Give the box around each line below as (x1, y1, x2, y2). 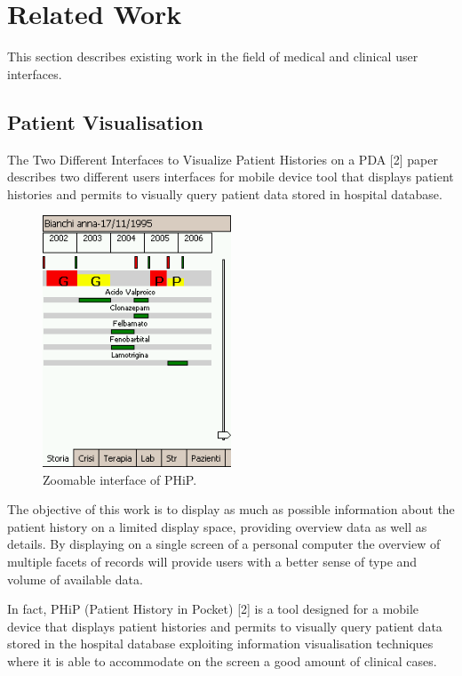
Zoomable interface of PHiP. (43, 470, 197, 488)
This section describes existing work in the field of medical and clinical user (7, 47, 418, 66)
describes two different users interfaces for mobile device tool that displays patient (7, 167, 454, 186)
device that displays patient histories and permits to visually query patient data (7, 616, 442, 635)
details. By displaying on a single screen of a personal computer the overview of (7, 535, 441, 553)
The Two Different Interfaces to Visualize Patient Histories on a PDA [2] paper (7, 149, 438, 168)
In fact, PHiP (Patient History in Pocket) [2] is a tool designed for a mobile (7, 600, 419, 618)
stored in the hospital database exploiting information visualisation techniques (7, 634, 434, 653)
